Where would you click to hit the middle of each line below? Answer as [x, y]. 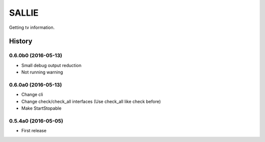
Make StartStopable [41, 108]
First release [34, 131]
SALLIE [24, 13]
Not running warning [42, 72]
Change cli [32, 95]
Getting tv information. [32, 27]
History [21, 41]
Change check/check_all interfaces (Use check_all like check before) [91, 101]
